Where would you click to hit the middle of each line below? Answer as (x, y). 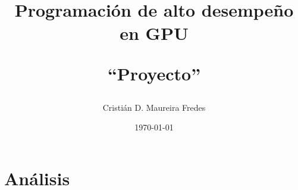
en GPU (154, 33)
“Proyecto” (154, 73)
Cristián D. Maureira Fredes (154, 107)
